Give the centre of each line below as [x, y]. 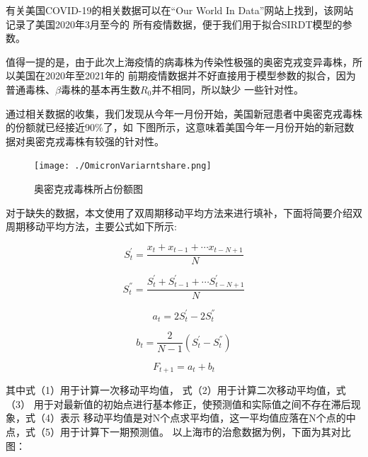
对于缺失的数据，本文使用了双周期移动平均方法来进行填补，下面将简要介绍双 [184, 212]
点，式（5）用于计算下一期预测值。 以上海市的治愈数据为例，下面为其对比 [178, 431]
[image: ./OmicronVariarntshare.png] [123, 166]
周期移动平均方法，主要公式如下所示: [91, 226]
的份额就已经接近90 [50, 127]
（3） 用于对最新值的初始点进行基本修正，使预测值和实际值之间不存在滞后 [178, 404]
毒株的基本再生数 [100, 89]
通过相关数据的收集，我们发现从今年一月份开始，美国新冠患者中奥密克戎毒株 [184, 113]
